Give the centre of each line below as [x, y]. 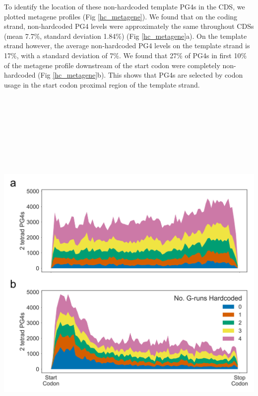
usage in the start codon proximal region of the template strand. [102, 84]
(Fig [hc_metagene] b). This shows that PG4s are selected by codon [140, 75]
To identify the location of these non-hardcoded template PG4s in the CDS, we [125, 6]
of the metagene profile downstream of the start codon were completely [112, 65]
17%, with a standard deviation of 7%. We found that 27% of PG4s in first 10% [126, 55]
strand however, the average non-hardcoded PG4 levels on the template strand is [127, 46]
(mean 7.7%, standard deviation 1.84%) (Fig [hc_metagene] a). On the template [126, 36]
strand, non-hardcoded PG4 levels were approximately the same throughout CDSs [129, 26]
